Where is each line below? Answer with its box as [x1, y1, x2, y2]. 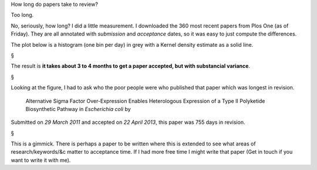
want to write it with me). [11, 157, 71, 164]
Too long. [11, 12, 34, 19]
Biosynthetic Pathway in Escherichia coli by [25, 105, 131, 112]
